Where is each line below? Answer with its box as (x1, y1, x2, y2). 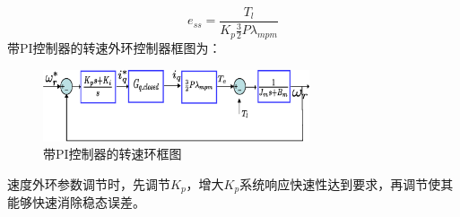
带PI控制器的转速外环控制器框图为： (7, 39, 221, 57)
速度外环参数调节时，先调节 (7, 174, 170, 193)
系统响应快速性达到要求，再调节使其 (239, 174, 454, 193)
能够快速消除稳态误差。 (7, 193, 145, 212)
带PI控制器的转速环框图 (43, 144, 182, 163)
